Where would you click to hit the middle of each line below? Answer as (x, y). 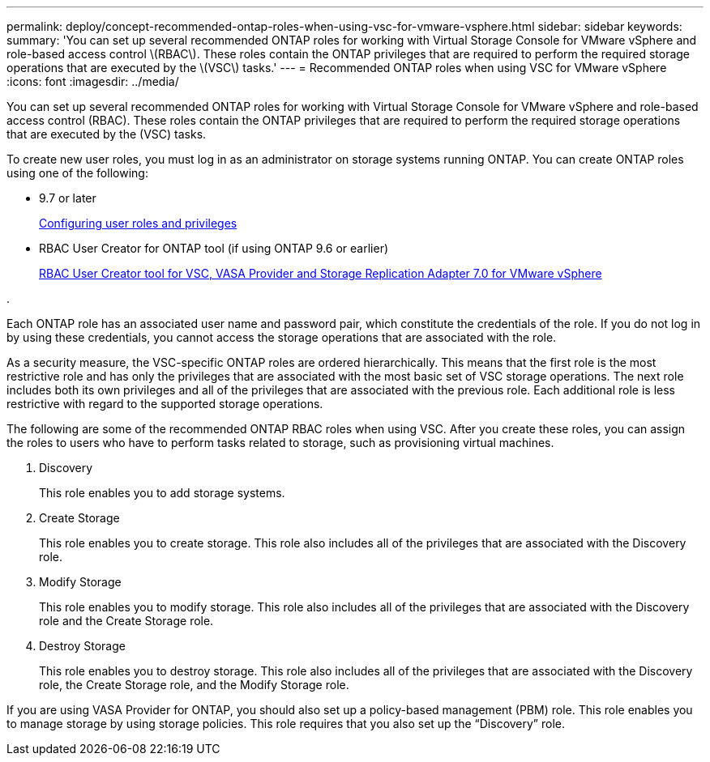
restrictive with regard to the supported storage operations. (165, 404)
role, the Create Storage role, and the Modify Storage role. (194, 685)
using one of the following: (77, 173)
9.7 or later (68, 198)
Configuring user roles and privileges (138, 223)
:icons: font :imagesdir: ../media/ (93, 81)
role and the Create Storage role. (126, 621)
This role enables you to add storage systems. (162, 493)
